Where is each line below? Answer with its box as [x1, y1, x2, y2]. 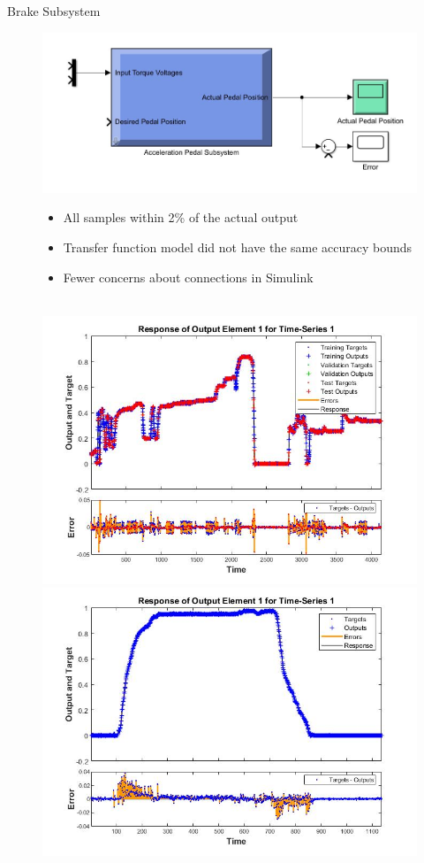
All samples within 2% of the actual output [63, 208, 299, 227]
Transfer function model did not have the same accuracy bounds [63, 238, 413, 257]
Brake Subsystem [7, 2, 101, 19]
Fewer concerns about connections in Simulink [63, 267, 314, 286]
